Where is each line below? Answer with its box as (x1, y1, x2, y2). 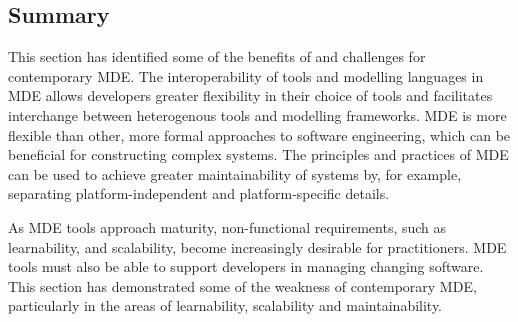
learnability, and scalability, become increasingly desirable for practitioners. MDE (8, 236, 507, 257)
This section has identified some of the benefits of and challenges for (8, 46, 426, 67)
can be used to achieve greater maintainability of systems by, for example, (8, 163, 462, 184)
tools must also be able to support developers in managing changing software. (8, 256, 484, 277)
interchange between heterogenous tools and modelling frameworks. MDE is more (8, 104, 507, 125)
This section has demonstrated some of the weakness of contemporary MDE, (8, 275, 477, 296)
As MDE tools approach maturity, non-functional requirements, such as (8, 216, 447, 237)
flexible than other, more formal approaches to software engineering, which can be (8, 124, 511, 145)
